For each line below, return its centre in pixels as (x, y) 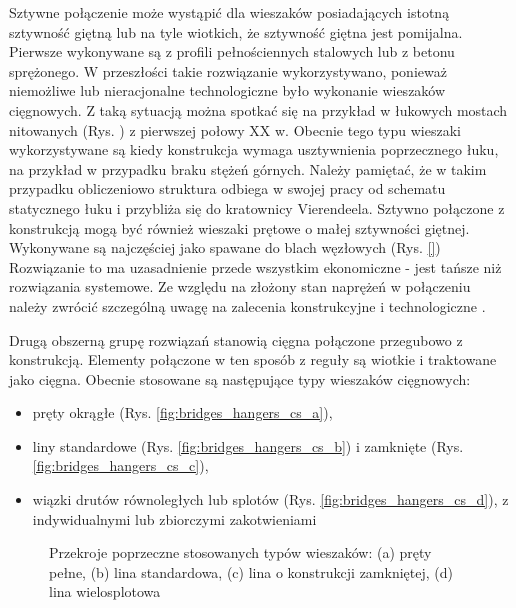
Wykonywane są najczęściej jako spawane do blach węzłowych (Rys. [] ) (225, 247)
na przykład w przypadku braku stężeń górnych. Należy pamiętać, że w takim (248, 168)
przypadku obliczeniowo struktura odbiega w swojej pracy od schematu (227, 188)
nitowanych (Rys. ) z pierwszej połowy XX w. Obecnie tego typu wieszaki (235, 129)
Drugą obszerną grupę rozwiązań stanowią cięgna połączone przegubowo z (236, 339)
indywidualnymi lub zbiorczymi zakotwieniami (174, 518)
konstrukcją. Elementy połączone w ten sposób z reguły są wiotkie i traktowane (253, 359)
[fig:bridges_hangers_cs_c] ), (120, 465)
